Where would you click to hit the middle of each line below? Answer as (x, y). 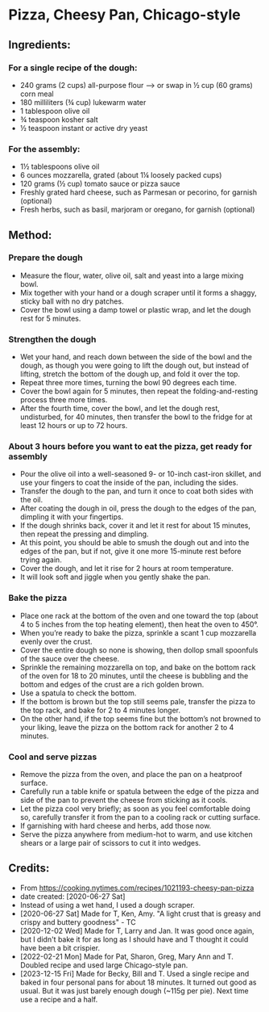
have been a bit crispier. (60, 947)
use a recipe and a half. (59, 999)
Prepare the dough (46, 258)
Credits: (29, 869)
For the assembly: (44, 149)
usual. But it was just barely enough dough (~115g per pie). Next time (134, 990)
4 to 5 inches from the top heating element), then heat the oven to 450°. (139, 624)
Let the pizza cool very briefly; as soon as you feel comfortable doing (135, 808)
